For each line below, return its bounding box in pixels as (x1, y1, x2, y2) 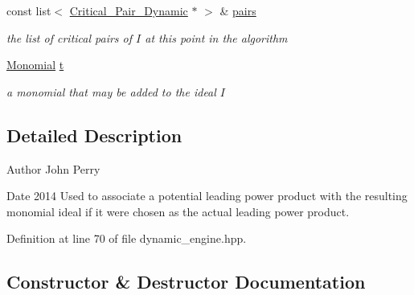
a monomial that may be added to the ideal (6, 83, 216, 100)
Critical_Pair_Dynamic (69, 2, 188, 18)
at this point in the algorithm (145, 29, 288, 46)
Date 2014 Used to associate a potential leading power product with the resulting (6, 187, 408, 204)
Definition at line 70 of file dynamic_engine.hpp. (6, 230, 247, 247)
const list (6, 2, 51, 18)
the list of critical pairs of (6, 29, 133, 46)
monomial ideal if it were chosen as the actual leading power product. (6, 203, 350, 219)
